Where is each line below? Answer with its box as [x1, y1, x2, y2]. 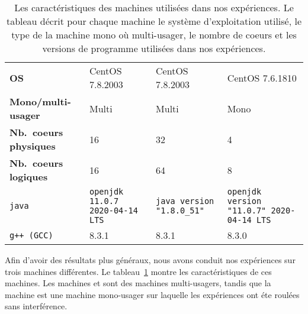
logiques [9, 170, 48, 183]
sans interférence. [5, 300, 68, 312]
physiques [9, 139, 56, 153]
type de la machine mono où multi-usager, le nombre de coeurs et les [11, 28, 297, 41]
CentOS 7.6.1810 [227, 70, 297, 85]
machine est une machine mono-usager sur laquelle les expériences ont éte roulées [5, 288, 300, 300]
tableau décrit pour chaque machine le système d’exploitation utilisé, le [6, 14, 302, 28]
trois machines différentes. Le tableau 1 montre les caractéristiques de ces [5, 265, 272, 277]
